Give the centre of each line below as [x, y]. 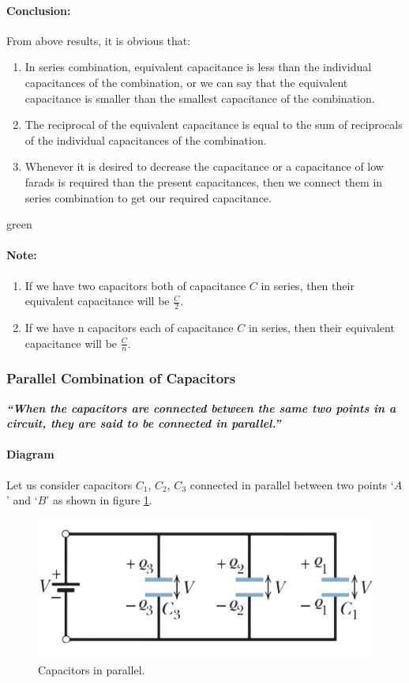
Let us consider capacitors [69, 484]
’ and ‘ [22, 500]
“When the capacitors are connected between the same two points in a [201, 408]
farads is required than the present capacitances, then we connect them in [204, 181]
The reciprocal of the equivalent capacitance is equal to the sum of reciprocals [214, 125]
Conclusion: [39, 10]
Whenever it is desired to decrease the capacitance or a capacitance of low [204, 166]
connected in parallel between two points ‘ [292, 484]
